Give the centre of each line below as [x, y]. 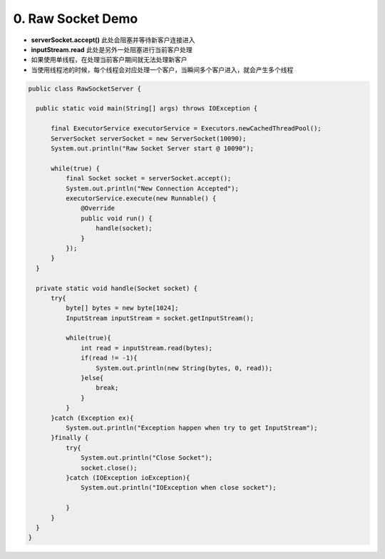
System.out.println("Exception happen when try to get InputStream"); [191, 427]
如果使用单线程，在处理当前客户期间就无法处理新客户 [109, 60]
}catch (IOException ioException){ [128, 477]
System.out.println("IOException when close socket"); [179, 488]
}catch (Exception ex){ [92, 418]
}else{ [92, 378]
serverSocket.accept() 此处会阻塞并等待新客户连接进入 [113, 40]
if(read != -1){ [109, 358]
